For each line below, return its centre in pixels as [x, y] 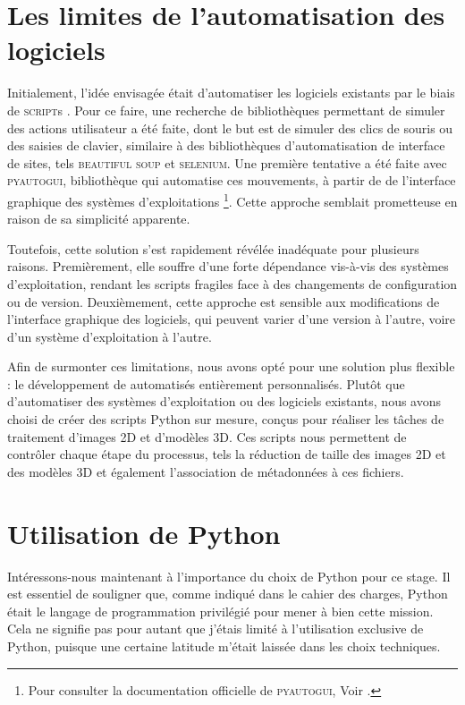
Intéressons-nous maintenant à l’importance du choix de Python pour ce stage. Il [229, 576]
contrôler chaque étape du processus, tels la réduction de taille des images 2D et [227, 454]
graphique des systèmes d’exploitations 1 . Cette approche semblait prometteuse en [232, 200]
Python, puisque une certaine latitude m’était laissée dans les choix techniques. [224, 646]
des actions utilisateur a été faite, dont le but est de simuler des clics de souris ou [230, 127]
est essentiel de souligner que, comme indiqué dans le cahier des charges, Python [228, 594]
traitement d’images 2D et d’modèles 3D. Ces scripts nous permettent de [207, 436]
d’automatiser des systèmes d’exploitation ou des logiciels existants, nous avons [224, 401]
